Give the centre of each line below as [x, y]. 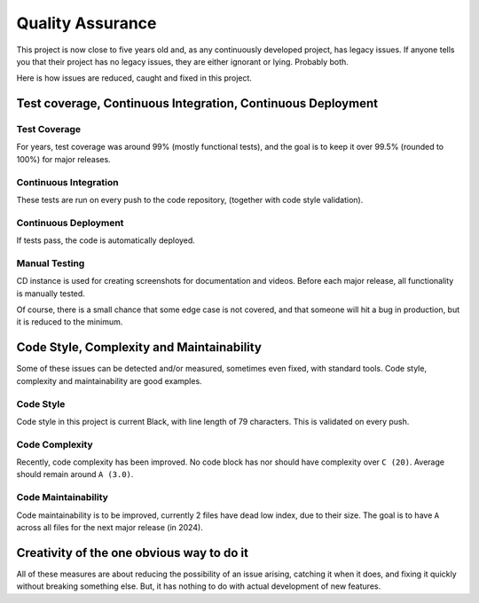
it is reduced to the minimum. [70, 322]
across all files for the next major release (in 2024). [110, 527]
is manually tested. [51, 294]
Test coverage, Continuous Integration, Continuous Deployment [197, 103]
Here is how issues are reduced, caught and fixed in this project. [134, 78]
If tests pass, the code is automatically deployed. [106, 240]
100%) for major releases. [63, 159]
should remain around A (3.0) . [75, 474]
